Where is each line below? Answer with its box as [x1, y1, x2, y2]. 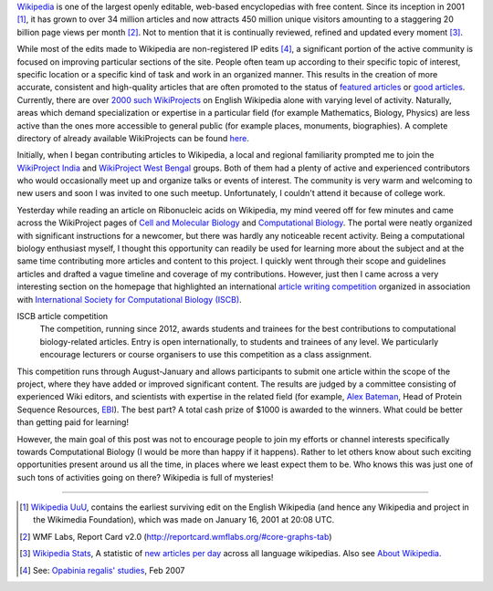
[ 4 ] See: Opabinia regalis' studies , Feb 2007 [19, 565, 185, 575]
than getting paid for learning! [16, 417, 130, 428]
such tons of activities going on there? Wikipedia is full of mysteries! [16, 472, 274, 482]
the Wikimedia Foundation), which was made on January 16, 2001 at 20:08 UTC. [33, 514, 335, 525]
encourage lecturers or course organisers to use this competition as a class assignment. [39, 349, 372, 360]
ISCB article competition [16, 310, 109, 321]
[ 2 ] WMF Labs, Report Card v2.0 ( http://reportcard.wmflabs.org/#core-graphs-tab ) [19, 531, 332, 542]
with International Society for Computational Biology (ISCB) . [16, 294, 242, 305]
